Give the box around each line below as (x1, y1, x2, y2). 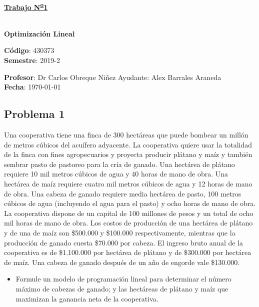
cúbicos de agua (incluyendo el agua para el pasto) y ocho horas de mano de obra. (4, 198, 256, 208)
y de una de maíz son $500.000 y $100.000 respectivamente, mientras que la (4, 227, 235, 237)
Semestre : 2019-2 (4, 55, 60, 65)
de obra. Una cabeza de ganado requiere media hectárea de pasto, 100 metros (4, 188, 241, 198)
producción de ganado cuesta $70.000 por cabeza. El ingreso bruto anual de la (4, 237, 243, 247)
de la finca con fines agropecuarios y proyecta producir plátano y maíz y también (4, 149, 252, 159)
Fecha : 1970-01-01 (4, 81, 61, 92)
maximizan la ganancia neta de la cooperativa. (15, 293, 158, 303)
